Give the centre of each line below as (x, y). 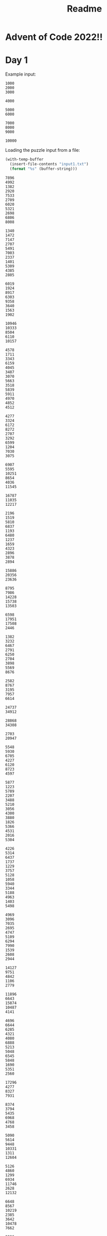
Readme (84, 9)
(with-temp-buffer (24, 159)
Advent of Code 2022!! (54, 37)
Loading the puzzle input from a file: (43, 150)
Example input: (21, 74)
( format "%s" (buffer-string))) (44, 169)
